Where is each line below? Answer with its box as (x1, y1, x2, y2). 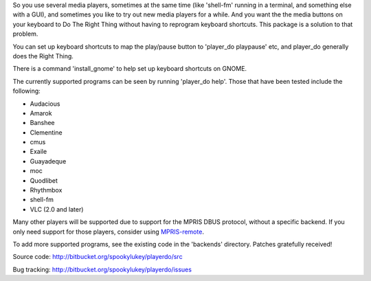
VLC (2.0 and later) (30, 205, 84, 213)
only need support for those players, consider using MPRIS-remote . (12, 227, 204, 236)
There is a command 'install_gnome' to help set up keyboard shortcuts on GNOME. (12, 65, 247, 73)
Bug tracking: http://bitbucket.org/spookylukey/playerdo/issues (12, 265, 192, 273)
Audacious (30, 100, 60, 108)
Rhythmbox (30, 186, 63, 194)
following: (12, 87, 41, 95)
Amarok (30, 109, 52, 117)
